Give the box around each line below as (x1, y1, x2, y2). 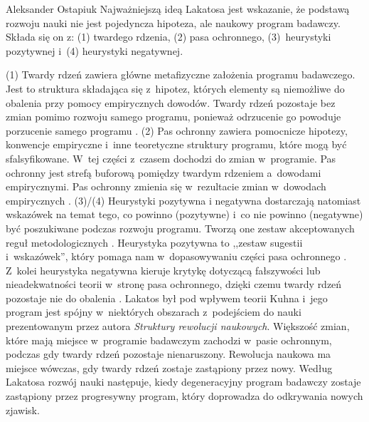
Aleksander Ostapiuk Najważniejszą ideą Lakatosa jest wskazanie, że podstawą (6, 1, 350, 16)
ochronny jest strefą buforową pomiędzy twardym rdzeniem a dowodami (6, 165, 321, 180)
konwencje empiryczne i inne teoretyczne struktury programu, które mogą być (6, 137, 347, 152)
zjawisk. (6, 402, 40, 417)
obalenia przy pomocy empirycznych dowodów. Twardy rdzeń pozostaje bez (6, 95, 336, 110)
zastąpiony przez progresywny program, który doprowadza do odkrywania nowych (6, 388, 363, 403)
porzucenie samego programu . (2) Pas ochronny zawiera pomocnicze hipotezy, (6, 123, 348, 138)
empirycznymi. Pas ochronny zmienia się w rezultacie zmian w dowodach (6, 179, 326, 194)
